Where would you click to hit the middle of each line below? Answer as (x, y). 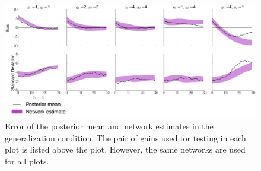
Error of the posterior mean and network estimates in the (109, 126)
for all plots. (27, 161)
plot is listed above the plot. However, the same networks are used (125, 149)
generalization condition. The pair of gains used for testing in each (125, 137)
